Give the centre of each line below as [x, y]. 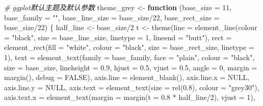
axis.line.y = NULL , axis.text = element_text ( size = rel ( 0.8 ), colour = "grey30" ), [132, 87]
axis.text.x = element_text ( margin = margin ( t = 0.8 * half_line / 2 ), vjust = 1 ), [130, 97]
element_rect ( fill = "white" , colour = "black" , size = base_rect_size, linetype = [129, 47]
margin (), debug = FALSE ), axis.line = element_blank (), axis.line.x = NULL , [127, 77]
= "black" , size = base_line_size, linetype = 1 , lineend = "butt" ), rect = [118, 37]
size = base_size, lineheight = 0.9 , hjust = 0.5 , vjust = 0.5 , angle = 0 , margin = [131, 67]
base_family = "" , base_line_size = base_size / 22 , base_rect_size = [112, 17]
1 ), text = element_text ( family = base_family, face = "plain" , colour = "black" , [129, 57]
